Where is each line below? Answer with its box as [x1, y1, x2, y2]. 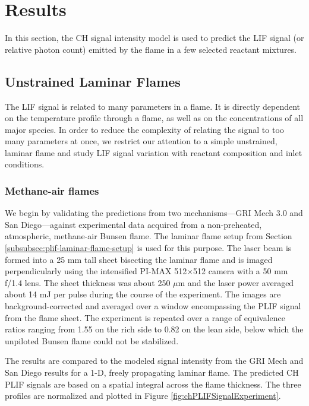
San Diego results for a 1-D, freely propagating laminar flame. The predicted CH [5, 366, 299, 379]
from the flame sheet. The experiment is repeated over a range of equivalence [5, 311, 286, 323]
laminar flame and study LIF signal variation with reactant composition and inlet [5, 146, 302, 158]
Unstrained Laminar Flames [5, 72, 181, 90]
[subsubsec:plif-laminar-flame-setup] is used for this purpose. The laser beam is [5, 242, 292, 254]
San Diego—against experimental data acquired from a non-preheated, [5, 218, 262, 230]
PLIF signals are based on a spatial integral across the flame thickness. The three [5, 378, 301, 390]
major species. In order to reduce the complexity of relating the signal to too [5, 123, 284, 135]
